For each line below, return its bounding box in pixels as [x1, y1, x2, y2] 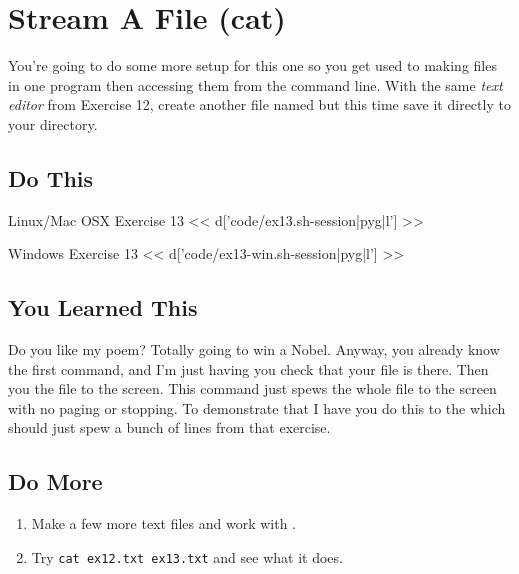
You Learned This [8, 292, 198, 323]
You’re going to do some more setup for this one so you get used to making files [8, 55, 497, 76]
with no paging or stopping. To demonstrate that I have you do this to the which [8, 397, 506, 418]
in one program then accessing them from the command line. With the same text [8, 74, 503, 95]
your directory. [8, 113, 98, 134]
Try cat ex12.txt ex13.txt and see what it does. [31, 546, 343, 567]
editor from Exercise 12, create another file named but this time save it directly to [8, 94, 511, 115]
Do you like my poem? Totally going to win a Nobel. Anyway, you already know [8, 339, 500, 360]
